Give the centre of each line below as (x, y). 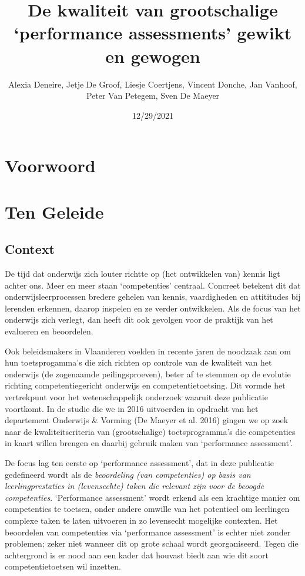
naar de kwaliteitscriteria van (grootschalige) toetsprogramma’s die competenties (150, 431)
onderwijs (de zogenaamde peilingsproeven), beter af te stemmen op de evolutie (148, 374)
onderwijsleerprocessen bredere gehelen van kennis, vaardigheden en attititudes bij (153, 297)
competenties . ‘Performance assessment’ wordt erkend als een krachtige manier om (152, 497)
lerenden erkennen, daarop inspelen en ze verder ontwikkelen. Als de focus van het (153, 308)
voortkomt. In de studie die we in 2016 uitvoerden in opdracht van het (132, 408)
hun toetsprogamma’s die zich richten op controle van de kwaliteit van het (138, 362)
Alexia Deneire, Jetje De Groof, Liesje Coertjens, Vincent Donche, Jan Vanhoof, (153, 84)
